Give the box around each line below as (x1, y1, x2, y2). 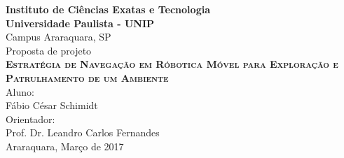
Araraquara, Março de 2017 (6, 138, 124, 153)
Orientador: (6, 111, 55, 126)
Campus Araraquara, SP (6, 29, 111, 44)
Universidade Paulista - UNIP (6, 15, 155, 30)
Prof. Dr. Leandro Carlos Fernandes (6, 125, 160, 140)
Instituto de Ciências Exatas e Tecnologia (6, 2, 210, 16)
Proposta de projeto (6, 43, 92, 57)
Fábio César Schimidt (6, 98, 98, 113)
